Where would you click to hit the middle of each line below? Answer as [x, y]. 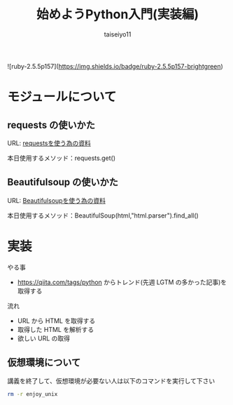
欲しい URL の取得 [44, 338]
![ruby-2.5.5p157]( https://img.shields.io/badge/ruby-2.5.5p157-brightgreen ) [115, 66]
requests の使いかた [51, 125]
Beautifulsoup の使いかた [63, 182]
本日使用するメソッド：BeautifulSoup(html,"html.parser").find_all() [103, 215]
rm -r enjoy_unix [33, 394]
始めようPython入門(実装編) [118, 14]
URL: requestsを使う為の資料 [49, 143]
